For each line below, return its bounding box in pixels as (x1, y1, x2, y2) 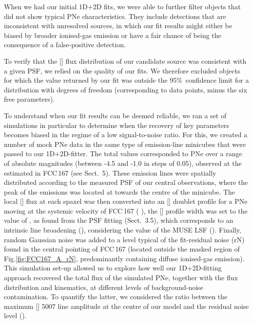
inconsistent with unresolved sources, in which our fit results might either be (4, 20, 233, 31)
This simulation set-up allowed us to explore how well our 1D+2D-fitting (4, 263, 222, 273)
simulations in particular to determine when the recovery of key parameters (4, 120, 230, 130)
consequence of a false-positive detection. (4, 39, 126, 50)
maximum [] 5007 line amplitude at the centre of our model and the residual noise (4, 301, 249, 311)
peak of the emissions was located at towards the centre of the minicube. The (4, 186, 235, 197)
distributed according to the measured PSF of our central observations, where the (4, 177, 248, 187)
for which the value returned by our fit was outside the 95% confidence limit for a (4, 75, 249, 85)
